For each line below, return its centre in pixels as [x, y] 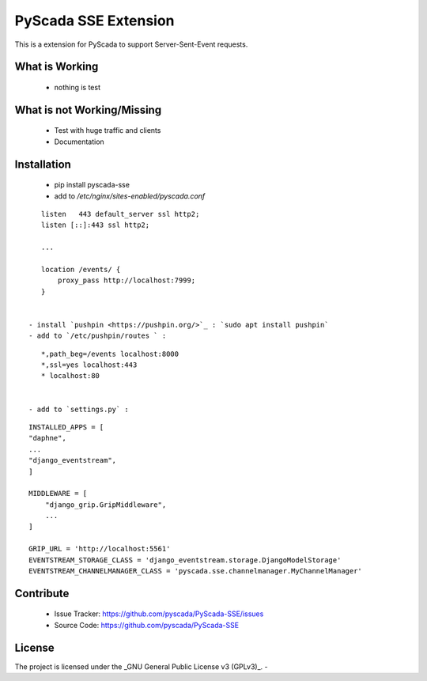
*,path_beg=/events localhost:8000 [110, 354]
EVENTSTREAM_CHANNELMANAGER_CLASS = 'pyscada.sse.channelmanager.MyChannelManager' [196, 571]
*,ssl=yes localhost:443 [89, 365]
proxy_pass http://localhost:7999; [127, 280]
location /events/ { [81, 269]
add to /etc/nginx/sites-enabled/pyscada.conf [130, 196]
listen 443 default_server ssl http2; [120, 214]
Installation [43, 164]
